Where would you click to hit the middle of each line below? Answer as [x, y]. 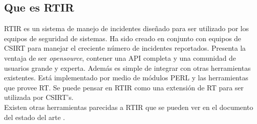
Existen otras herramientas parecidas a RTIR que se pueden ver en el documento [129, 107]
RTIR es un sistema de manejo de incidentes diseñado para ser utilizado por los [126, 28]
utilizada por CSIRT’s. [39, 97]
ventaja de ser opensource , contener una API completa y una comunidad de [120, 57]
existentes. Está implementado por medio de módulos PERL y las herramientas [126, 78]
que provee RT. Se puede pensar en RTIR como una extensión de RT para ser [124, 87]
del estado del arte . [35, 117]
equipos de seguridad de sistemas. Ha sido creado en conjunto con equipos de [123, 38]
